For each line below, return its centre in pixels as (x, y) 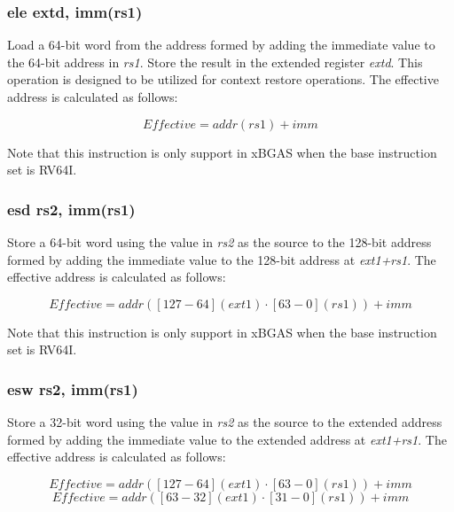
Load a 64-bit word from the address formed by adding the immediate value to (221, 45)
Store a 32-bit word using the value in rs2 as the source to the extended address (225, 422)
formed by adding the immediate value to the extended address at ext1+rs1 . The (227, 439)
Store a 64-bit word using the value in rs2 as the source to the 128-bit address (219, 242)
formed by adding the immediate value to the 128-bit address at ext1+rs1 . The (222, 259)
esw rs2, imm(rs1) (73, 388)
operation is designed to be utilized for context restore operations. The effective (223, 79)
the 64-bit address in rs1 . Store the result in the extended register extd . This (215, 62)
